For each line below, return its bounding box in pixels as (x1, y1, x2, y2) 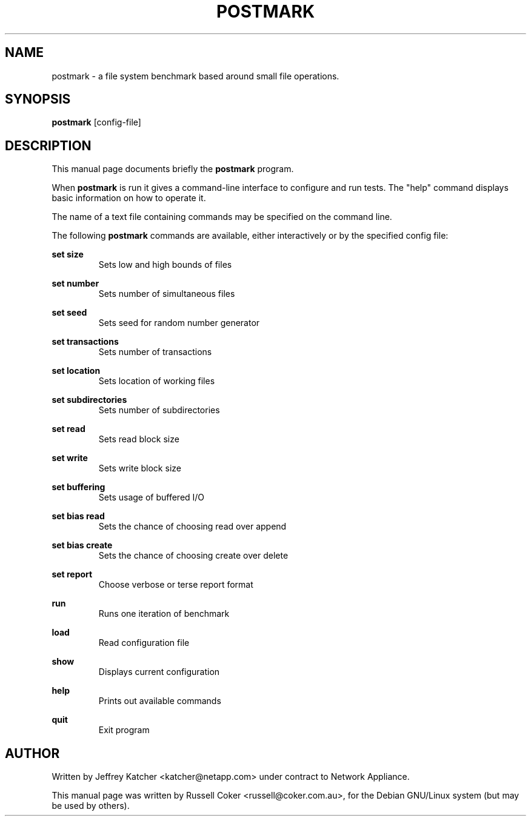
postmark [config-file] (52, 117, 141, 128)
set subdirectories (52, 394, 127, 405)
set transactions (52, 336, 119, 347)
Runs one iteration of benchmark (98, 608, 230, 619)
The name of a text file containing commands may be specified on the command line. (52, 211, 392, 222)
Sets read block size (98, 434, 179, 445)
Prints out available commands (98, 696, 221, 706)
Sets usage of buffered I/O (98, 492, 205, 503)
